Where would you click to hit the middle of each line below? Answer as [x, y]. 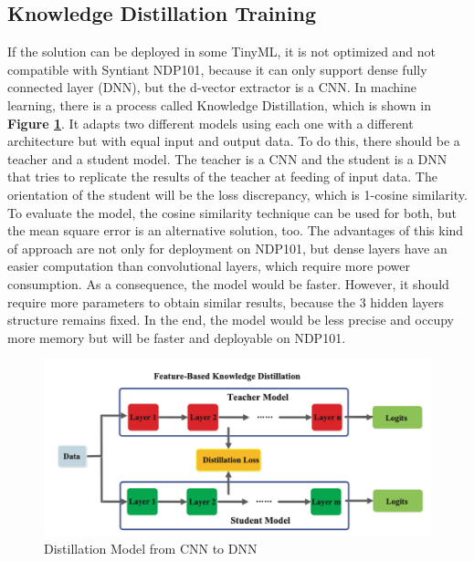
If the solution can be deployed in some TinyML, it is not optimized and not [222, 52]
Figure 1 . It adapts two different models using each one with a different [211, 123]
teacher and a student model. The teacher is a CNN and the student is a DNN [227, 158]
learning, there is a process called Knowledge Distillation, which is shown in [219, 104]
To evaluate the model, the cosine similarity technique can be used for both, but [232, 212]
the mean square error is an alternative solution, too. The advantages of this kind [236, 230]
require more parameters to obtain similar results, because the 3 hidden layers [226, 301]
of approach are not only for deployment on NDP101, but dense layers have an [227, 248]
